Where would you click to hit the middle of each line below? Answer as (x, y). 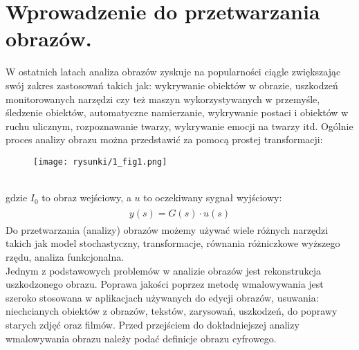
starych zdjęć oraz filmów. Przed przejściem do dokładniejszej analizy (153, 324)
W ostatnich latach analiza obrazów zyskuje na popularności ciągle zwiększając (173, 72)
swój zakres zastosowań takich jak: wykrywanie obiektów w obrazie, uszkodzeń (172, 85)
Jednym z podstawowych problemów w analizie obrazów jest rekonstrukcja (163, 270)
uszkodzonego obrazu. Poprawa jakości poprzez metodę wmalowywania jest (165, 284)
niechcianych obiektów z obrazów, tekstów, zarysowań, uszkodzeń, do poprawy (172, 311)
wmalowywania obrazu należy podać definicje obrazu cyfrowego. (141, 338)
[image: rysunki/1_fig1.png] (100, 162)
